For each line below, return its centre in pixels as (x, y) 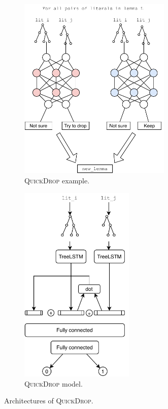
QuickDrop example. (57, 181)
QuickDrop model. (54, 383)
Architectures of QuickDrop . (49, 401)
